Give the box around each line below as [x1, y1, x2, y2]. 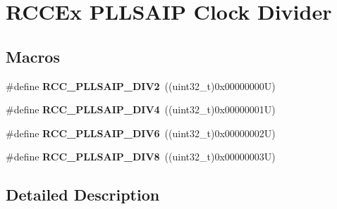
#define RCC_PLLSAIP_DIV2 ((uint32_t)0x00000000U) [6, 78, 276, 93]
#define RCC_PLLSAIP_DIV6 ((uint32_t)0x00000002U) [6, 125, 276, 140]
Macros [6, 45, 60, 67]
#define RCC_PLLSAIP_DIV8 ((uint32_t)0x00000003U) [6, 149, 276, 164]
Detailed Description [6, 184, 160, 205]
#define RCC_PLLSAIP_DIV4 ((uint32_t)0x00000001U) [6, 102, 276, 117]
